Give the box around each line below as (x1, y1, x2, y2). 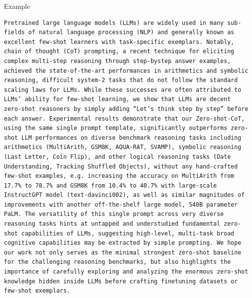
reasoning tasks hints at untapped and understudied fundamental (4, 220, 220, 228)
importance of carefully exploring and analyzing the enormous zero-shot (4, 268, 249, 276)
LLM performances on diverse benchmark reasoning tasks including (21, 134, 241, 141)
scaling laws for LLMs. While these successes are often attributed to (4, 86, 241, 93)
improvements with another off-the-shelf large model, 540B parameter (4, 201, 238, 208)
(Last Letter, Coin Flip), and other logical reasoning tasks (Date (4, 153, 231, 160)
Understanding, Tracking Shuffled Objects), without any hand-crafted (4, 163, 238, 170)
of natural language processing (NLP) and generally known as (28, 29, 234, 36)
